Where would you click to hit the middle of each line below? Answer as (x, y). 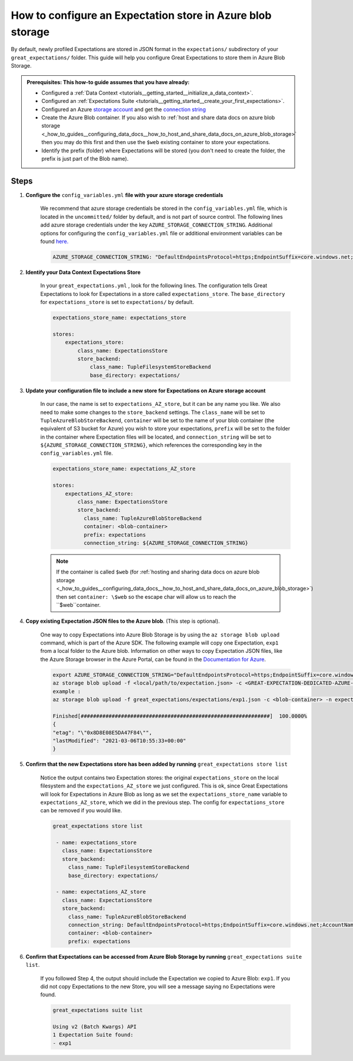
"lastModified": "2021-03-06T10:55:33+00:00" (119, 740)
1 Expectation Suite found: (93, 1035)
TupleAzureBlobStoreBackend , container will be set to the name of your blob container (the (157, 420)
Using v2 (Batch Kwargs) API (95, 1027)
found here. (54, 241)
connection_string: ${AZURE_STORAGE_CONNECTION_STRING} (166, 543)
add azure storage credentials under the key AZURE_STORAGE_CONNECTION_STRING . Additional (156, 225)
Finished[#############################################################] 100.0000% (180, 716)
